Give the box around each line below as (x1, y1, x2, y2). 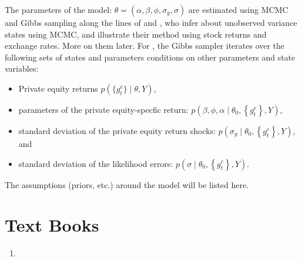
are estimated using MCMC (188, 4, 288, 15)
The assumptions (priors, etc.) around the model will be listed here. (5, 178, 249, 190)
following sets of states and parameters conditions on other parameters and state (5, 51, 296, 63)
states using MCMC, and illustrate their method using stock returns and (5, 28, 267, 40)
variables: (5, 62, 39, 75)
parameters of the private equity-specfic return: (18, 103, 189, 115)
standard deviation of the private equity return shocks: (18, 124, 216, 136)
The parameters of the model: (5, 4, 112, 15)
